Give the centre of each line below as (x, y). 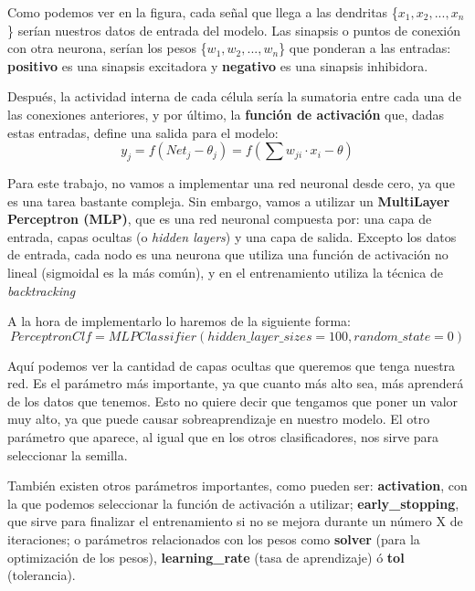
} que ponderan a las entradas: (365, 48)
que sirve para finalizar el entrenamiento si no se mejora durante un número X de (235, 521)
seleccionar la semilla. (68, 454)
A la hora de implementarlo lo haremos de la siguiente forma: (179, 321)
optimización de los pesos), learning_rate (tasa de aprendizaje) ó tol (206, 557)
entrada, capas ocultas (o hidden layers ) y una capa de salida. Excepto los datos (232, 236)
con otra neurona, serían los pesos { (107, 48)
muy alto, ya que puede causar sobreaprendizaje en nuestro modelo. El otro (219, 419)
